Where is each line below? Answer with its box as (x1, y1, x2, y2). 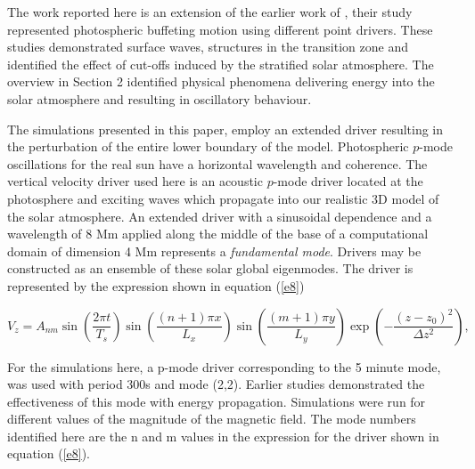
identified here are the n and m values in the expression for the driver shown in (7, 426, 439, 445)
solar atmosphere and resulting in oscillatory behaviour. (7, 89, 312, 108)
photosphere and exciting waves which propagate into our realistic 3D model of (7, 189, 439, 207)
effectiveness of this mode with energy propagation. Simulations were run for (7, 392, 426, 410)
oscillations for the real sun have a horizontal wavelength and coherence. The (7, 154, 428, 173)
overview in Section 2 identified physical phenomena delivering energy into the (7, 72, 435, 91)
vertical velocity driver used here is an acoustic (7, 172, 263, 190)
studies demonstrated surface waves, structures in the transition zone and (7, 37, 408, 56)
